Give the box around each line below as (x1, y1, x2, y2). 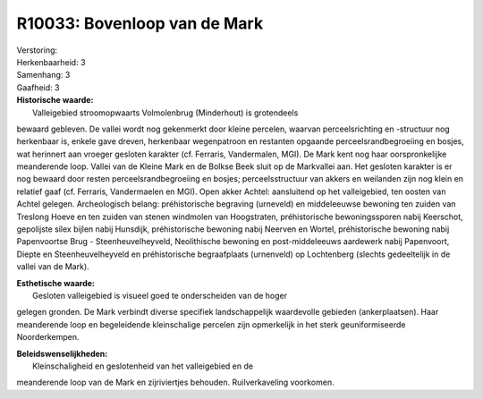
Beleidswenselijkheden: (16, 348, 108, 359)
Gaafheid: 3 (16, 81, 60, 93)
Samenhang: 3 (16, 70, 71, 81)
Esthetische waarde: (16, 277, 96, 288)
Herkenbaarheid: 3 (16, 56, 86, 67)
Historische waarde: (16, 95, 94, 106)
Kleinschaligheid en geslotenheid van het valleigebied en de (32, 361, 254, 371)
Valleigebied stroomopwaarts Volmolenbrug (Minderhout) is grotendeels (32, 107, 299, 118)
